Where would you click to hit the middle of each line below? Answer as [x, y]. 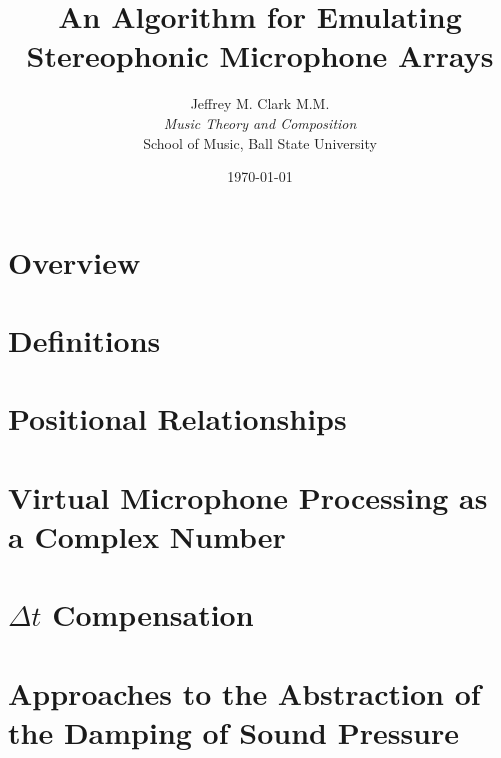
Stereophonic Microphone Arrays [260, 55]
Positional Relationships [177, 418]
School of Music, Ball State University [260, 142]
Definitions [84, 340]
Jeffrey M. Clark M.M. [260, 103]
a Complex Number [147, 536]
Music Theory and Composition [260, 122]
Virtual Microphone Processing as [248, 496]
